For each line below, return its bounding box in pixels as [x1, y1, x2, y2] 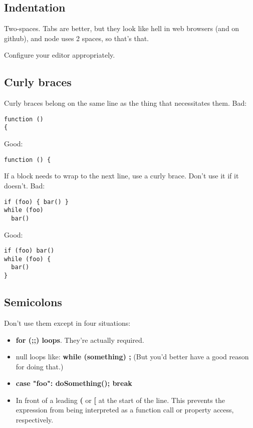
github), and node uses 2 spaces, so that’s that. [4, 33, 149, 43]
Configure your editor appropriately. [4, 50, 115, 60]
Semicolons [4, 294, 62, 310]
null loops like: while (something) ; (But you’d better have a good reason [16, 351, 249, 362]
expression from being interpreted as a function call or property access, [16, 404, 234, 415]
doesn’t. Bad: [4, 180, 45, 190]
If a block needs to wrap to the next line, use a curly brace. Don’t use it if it [4, 170, 239, 181]
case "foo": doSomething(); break [16, 378, 132, 388]
